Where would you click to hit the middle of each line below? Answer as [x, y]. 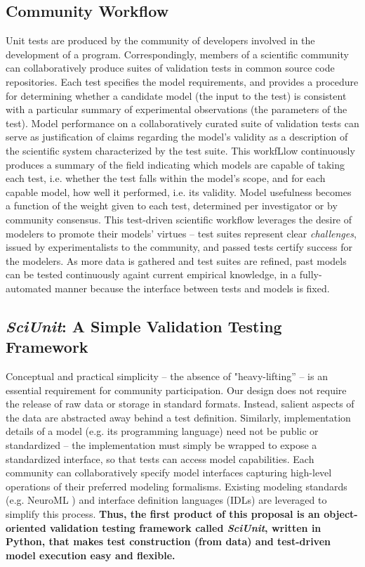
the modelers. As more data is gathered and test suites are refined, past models [176, 260]
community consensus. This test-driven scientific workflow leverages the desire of [179, 219]
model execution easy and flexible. [91, 555]
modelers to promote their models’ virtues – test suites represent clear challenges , [181, 233]
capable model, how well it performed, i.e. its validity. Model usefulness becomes [179, 191]
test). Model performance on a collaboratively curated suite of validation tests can [182, 123]
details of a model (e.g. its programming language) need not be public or [162, 431]
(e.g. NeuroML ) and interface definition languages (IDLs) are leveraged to [166, 500]
